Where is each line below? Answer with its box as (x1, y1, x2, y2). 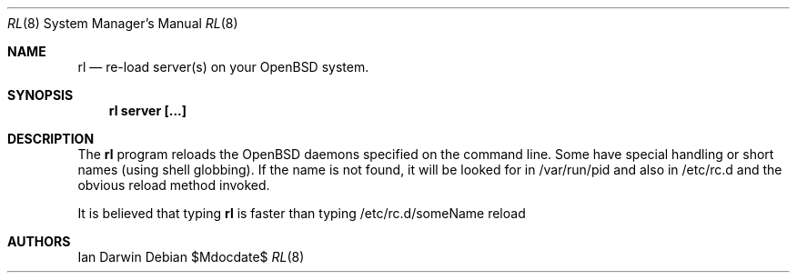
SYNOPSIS (7, 87, 74, 103)
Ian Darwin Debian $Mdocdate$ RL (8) (77, 249, 305, 265)
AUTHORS (7, 234, 71, 249)
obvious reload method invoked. (77, 177, 270, 193)
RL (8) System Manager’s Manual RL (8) (7, 15, 238, 31)
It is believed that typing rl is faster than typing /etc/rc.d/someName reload (77, 205, 526, 221)
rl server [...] (108, 103, 187, 118)
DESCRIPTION (7, 131, 95, 146)
